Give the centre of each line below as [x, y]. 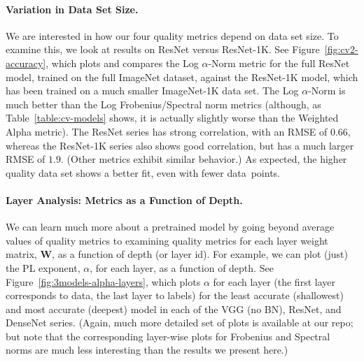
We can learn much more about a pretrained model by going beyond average [170, 227]
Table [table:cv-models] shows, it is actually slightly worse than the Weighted [172, 118]
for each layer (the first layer [274, 281]
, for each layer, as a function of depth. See [182, 267]
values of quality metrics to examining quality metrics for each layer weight [167, 240]
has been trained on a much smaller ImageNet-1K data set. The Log [152, 90]
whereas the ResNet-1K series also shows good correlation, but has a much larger [180, 145]
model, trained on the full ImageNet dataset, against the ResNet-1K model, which [182, 77]
